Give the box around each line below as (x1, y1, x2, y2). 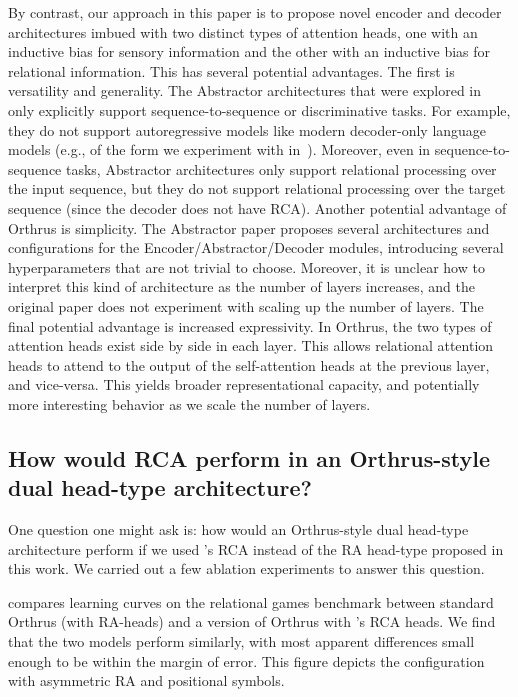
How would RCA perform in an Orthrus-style (8, 442, 491, 473)
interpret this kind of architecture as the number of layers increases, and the (8, 276, 475, 297)
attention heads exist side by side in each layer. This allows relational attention (8, 335, 494, 356)
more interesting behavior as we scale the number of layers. (8, 393, 371, 414)
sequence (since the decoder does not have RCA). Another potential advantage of (8, 197, 507, 218)
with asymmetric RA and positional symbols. (8, 670, 285, 691)
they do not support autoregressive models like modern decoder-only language (8, 119, 487, 140)
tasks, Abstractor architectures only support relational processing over (66, 158, 497, 179)
